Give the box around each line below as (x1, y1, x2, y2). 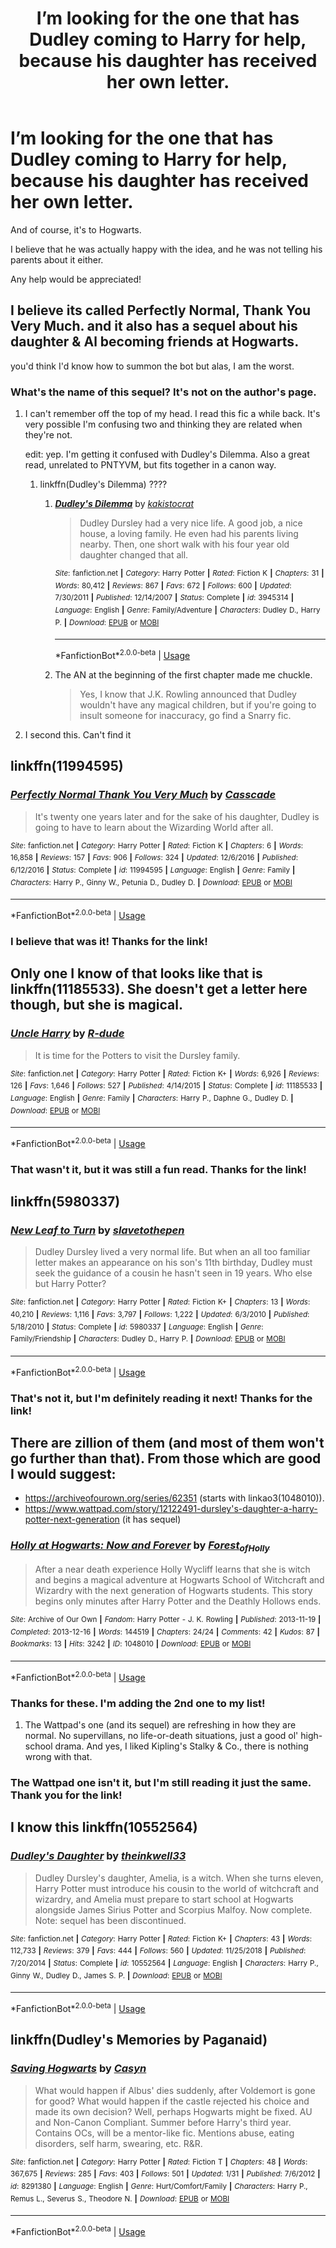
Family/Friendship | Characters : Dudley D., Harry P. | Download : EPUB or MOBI (10, 1334, 286, 1344)
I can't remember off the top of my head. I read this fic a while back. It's (24, 408, 321, 420)
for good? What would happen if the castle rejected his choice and (34, 2095, 310, 2107)
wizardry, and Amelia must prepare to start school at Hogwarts (34, 1893, 294, 1905)
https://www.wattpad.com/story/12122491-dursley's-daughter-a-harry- (24, 1503, 318, 1515)
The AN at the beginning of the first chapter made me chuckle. (54, 668, 313, 681)
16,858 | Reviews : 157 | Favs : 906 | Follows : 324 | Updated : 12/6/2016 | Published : (10, 853, 299, 863)
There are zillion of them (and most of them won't (10, 1435, 325, 1452)
